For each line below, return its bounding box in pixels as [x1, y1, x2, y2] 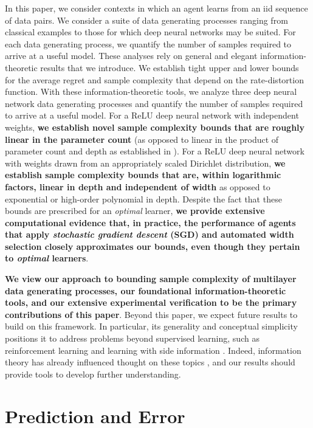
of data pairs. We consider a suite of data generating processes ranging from [5, 13, 288, 26]
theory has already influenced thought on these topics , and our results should [5, 356, 295, 368]
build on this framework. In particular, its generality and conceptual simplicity [5, 320, 298, 333]
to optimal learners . [5, 252, 89, 264]
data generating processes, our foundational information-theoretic [5, 284, 286, 297]
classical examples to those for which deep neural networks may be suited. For [5, 26, 296, 38]
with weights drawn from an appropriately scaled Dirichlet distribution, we [5, 156, 286, 169]
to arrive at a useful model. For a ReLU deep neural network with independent [5, 109, 299, 122]
